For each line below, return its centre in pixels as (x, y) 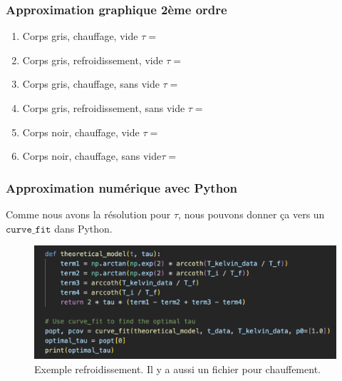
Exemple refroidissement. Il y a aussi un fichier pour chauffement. (177, 369)
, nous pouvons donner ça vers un (252, 214)
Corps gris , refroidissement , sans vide (104, 108)
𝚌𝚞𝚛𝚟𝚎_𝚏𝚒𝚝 (28, 229)
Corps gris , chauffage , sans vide (91, 84)
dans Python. (83, 228)
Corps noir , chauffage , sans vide (92, 156)
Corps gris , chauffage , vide (80, 36)
